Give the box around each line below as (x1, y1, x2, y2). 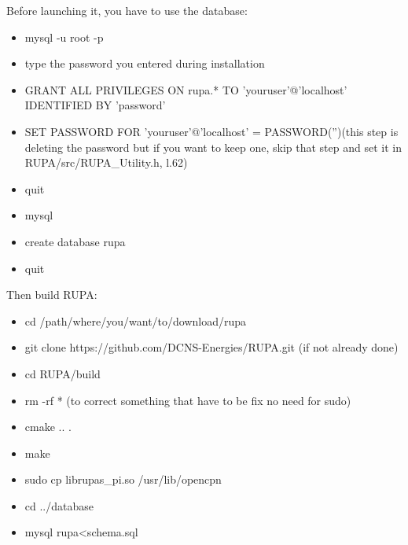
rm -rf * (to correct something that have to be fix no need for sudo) (24, 392, 351, 408)
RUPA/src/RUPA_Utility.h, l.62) (24, 154, 188, 171)
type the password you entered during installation (24, 55, 265, 72)
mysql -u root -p (24, 28, 104, 45)
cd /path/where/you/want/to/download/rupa (24, 312, 247, 329)
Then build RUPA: (6, 286, 97, 303)
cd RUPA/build (24, 365, 101, 381)
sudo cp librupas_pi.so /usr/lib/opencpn (24, 471, 222, 488)
